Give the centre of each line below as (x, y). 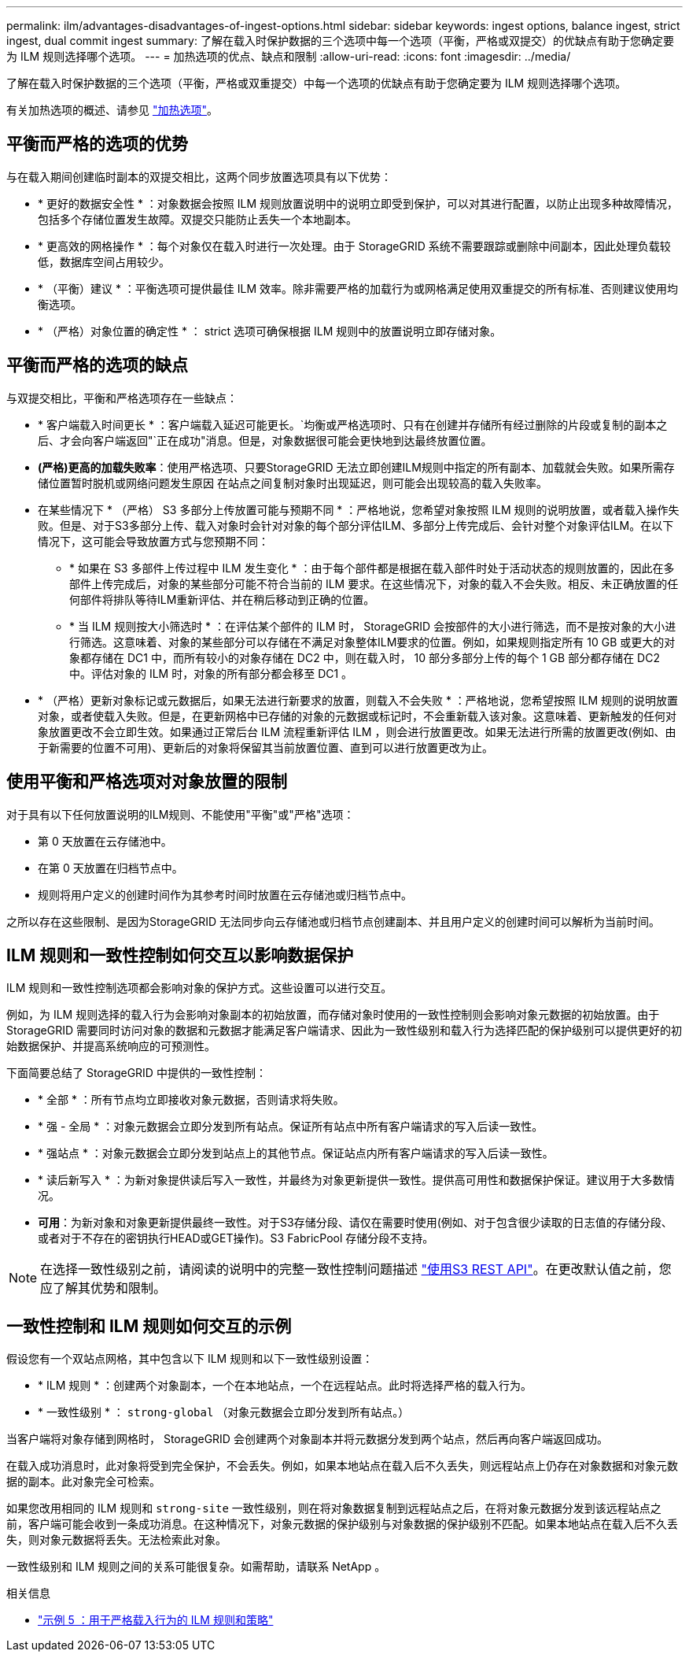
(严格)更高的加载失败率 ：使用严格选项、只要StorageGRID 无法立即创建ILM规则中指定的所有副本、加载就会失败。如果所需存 (356, 467)
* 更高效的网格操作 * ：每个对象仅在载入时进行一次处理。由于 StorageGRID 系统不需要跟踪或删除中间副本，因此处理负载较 (354, 246)
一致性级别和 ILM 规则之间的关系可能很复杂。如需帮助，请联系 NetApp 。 (196, 1567)
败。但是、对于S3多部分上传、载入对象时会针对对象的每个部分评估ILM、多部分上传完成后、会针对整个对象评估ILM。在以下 (356, 525)
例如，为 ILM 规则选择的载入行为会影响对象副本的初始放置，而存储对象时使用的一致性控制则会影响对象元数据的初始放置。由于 (333, 1015)
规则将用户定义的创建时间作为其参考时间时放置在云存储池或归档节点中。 (225, 894)
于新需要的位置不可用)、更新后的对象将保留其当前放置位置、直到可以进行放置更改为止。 (266, 747)
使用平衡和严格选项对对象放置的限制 (147, 782)
